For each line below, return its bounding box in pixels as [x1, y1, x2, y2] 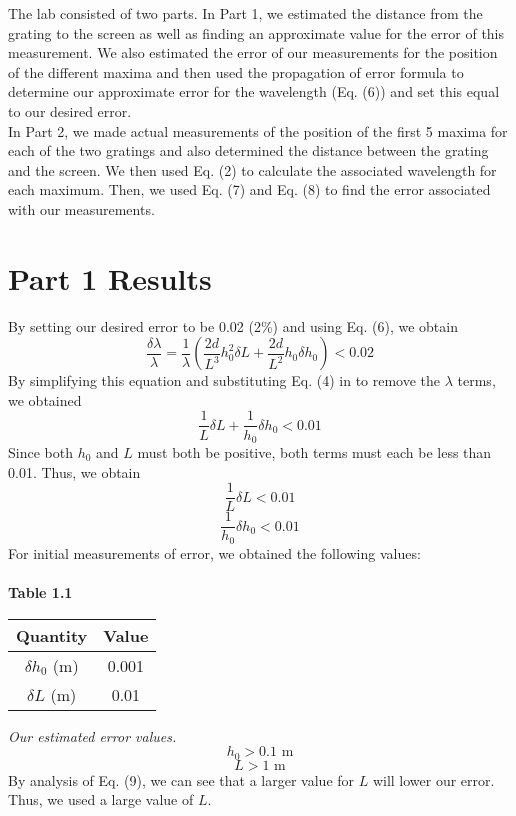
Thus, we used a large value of [8, 789, 194, 810]
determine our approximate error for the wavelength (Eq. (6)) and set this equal [8, 81, 500, 102]
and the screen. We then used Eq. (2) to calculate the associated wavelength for [8, 159, 497, 180]
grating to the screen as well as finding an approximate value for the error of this [8, 22, 505, 43]
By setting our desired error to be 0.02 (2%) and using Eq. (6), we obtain [8, 315, 458, 336]
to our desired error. [8, 100, 132, 121]
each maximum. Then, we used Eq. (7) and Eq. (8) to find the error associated [8, 179, 491, 200]
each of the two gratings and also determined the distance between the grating [8, 140, 489, 161]
